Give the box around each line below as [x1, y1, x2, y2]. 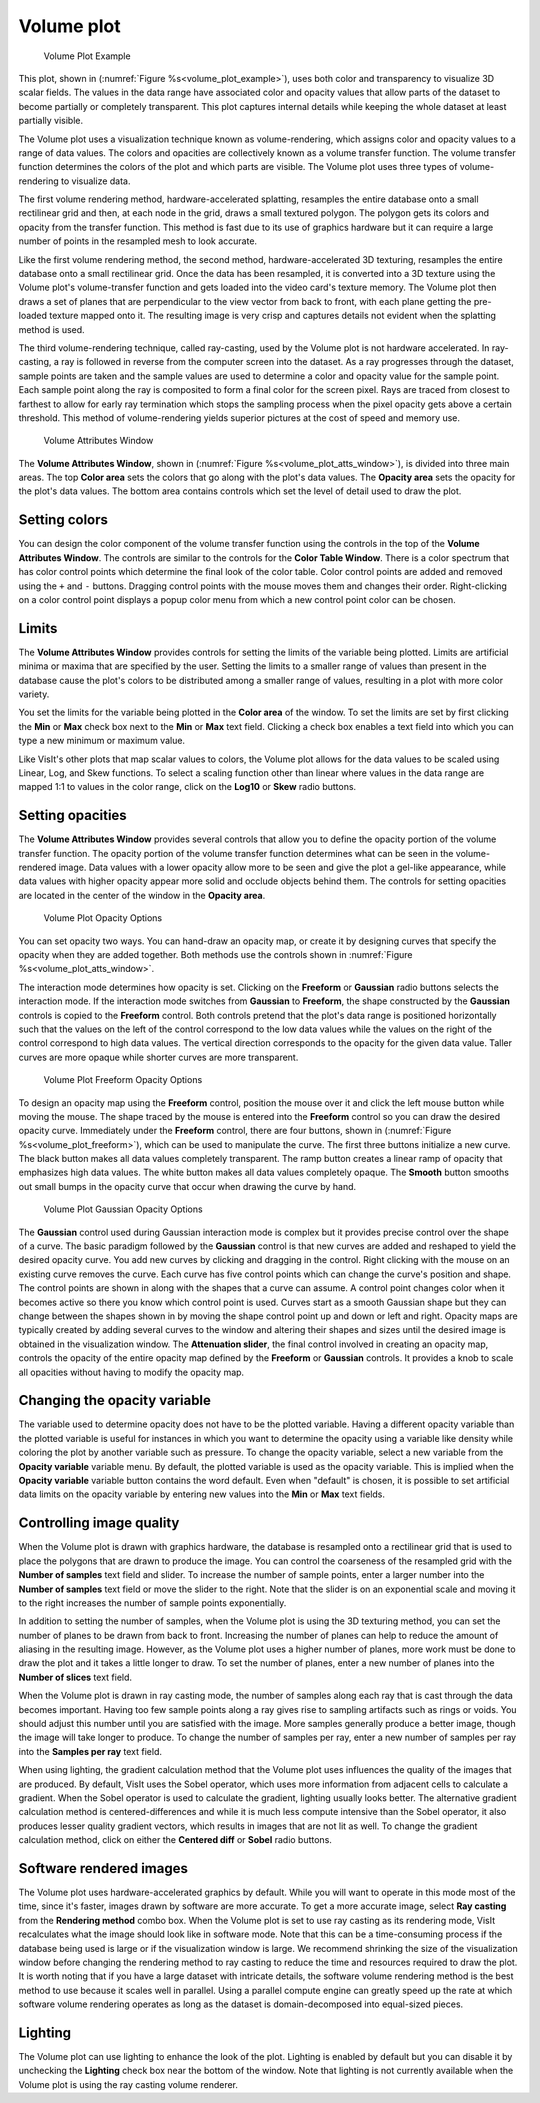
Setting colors [18, 511, 109, 529]
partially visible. [18, 115, 84, 127]
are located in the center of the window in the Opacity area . [18, 889, 266, 901]
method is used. [18, 323, 85, 335]
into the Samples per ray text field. [18, 1745, 163, 1757]
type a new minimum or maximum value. [18, 735, 185, 747]
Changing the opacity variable [18, 1392, 212, 1409]
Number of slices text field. [18, 1671, 133, 1683]
